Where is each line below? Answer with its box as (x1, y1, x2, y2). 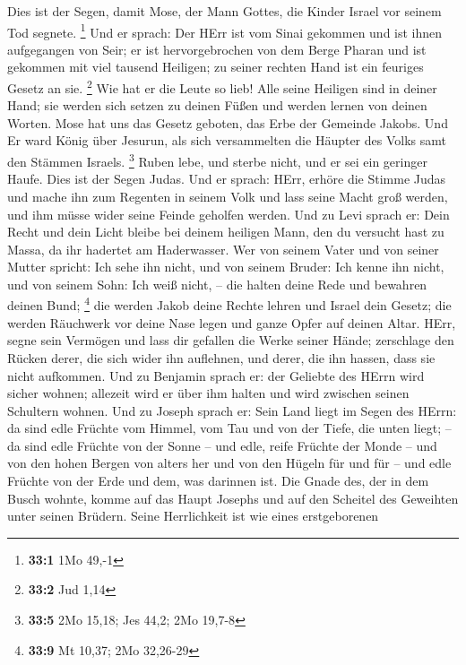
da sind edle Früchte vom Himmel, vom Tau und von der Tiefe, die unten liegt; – (7, 419, 452, 437)
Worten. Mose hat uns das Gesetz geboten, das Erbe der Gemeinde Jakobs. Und (7, 113, 448, 132)
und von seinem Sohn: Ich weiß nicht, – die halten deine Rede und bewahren (7, 274, 427, 293)
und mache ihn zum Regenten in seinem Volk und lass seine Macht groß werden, (7, 186, 448, 205)
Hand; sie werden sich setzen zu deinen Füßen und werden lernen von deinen (7, 96, 427, 115)
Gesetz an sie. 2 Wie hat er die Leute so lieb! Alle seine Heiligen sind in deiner (7, 76, 437, 97)
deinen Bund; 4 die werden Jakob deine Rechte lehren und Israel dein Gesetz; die (7, 293, 452, 315)
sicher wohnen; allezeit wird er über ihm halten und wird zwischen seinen (7, 384, 410, 402)
